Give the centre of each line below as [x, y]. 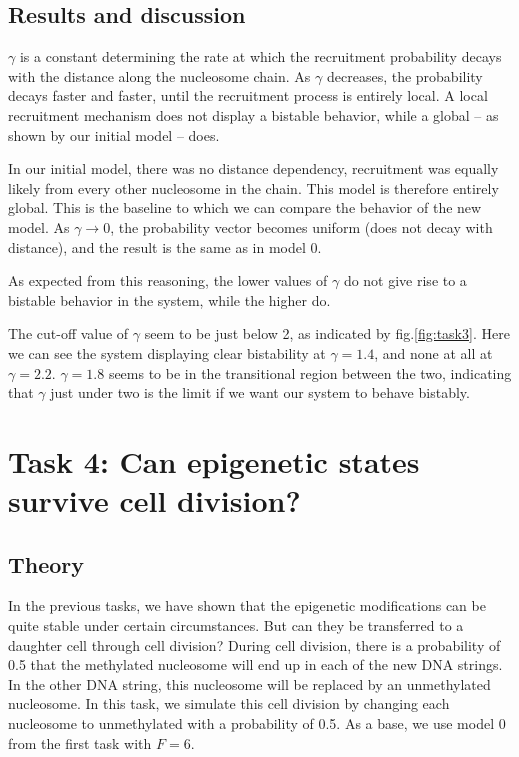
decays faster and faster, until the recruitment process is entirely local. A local [248, 95]
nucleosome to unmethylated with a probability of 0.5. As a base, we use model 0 [257, 723]
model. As [39, 226]
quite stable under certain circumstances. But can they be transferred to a [236, 625]
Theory [46, 563]
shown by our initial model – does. [114, 134]
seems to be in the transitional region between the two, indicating [310, 372]
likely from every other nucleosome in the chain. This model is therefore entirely [253, 187]
